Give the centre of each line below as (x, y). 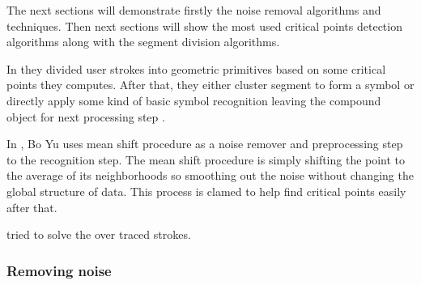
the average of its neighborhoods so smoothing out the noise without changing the (210, 175)
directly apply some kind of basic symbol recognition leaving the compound (194, 100)
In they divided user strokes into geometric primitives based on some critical (196, 68)
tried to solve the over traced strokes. (99, 234)
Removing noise (59, 270)
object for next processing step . (86, 116)
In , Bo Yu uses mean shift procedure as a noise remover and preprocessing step (205, 144)
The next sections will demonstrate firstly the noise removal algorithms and (194, 10)
